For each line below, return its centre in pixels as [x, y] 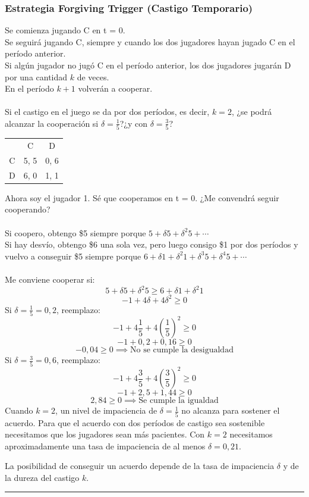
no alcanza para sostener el [231, 410]
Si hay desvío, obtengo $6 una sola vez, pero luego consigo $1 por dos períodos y [152, 244]
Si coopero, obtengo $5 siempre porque [75, 232]
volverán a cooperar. [115, 88]
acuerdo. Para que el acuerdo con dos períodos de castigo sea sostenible [135, 422]
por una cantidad [36, 76]
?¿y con [133, 123]
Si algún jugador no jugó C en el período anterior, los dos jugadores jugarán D [148, 65]
